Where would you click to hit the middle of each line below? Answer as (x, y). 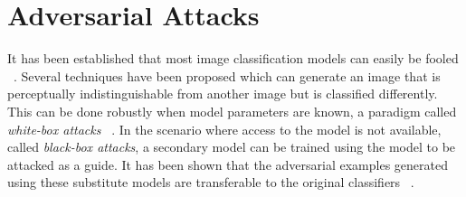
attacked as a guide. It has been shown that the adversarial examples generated (228, 164)
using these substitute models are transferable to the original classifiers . (211, 182)
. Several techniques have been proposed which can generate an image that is (227, 75)
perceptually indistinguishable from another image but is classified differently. (223, 94)
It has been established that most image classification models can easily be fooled (233, 58)
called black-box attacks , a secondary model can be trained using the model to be (232, 147)
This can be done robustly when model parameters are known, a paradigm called (232, 111)
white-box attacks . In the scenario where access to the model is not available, (224, 129)
